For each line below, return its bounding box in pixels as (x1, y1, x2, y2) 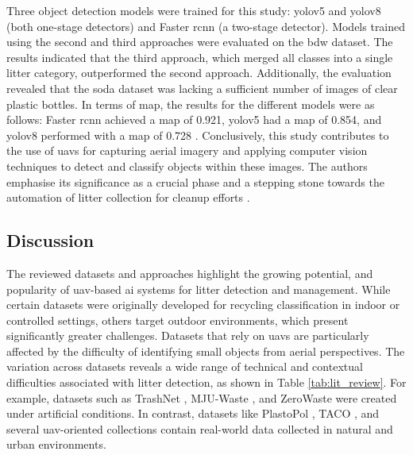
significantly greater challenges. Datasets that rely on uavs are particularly (6, 327, 369, 344)
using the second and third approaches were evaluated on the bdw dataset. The (6, 33, 393, 50)
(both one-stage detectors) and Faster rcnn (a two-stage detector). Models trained (6, 17, 406, 34)
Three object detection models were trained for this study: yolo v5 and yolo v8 (6, 2, 381, 18)
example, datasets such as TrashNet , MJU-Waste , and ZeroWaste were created (6, 389, 397, 406)
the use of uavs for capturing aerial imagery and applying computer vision (6, 142, 368, 159)
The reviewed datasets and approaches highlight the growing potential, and (6, 264, 373, 281)
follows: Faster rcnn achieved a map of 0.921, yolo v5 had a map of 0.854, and (6, 111, 382, 128)
